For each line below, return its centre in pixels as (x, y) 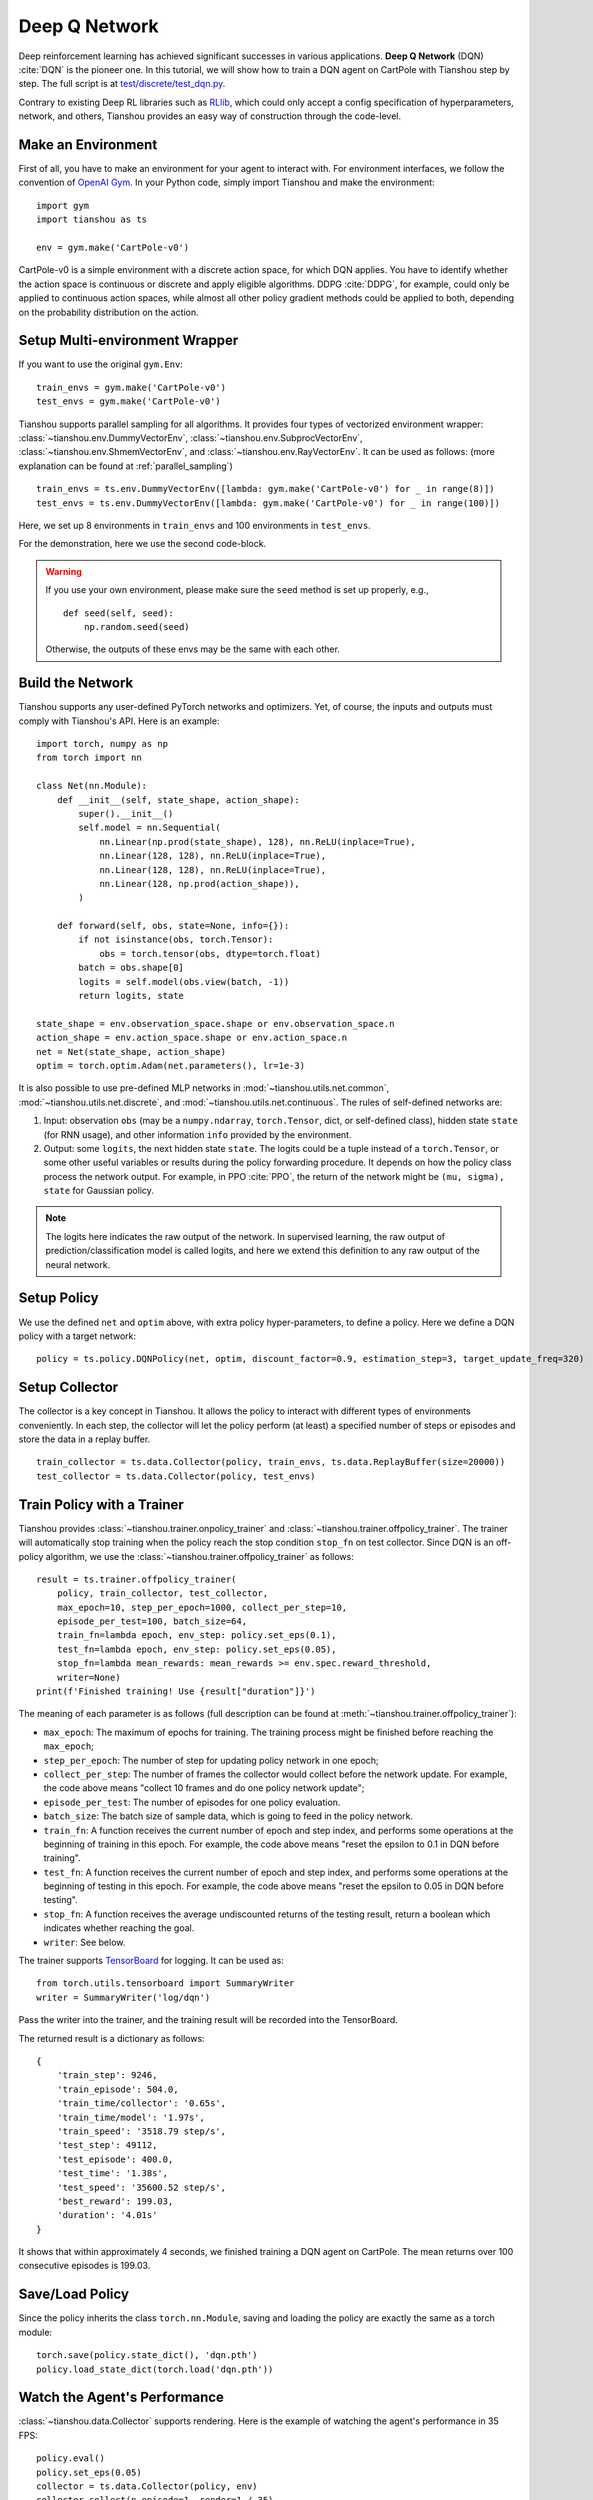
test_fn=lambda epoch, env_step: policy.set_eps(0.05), (196, 1649)
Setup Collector (68, 1387)
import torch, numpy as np (102, 743)
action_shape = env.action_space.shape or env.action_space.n (192, 1038)
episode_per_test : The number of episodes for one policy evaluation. (192, 1802)
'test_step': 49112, (107, 2145)
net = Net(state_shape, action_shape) (131, 1051)
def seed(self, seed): (119, 613)
